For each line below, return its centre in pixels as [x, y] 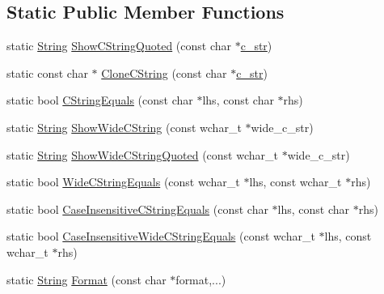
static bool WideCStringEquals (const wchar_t [123, 182]
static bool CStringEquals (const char [100, 100]
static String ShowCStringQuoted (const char [119, 46]
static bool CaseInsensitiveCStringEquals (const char [137, 209]
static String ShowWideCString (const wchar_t [124, 127]
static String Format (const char [87, 279]
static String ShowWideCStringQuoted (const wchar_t [142, 154]
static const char [47, 72]
